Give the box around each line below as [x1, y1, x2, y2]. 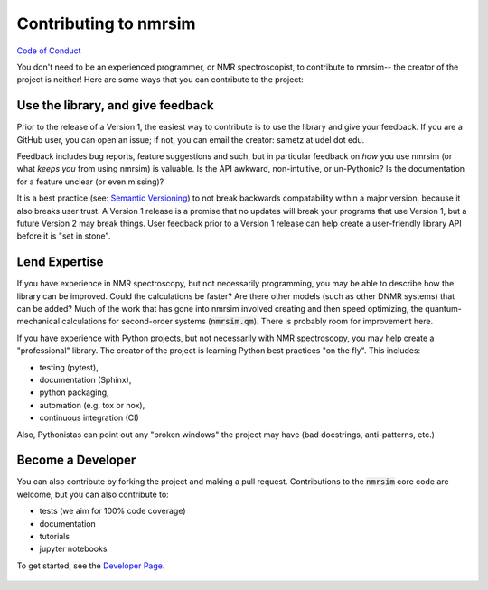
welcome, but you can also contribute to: [16, 489, 169, 500]
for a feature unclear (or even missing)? [16, 176, 164, 187]
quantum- [425, 304, 463, 314]
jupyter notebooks [39, 543, 108, 555]
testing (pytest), [39, 361, 99, 372]
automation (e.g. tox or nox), [39, 399, 145, 410]
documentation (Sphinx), [39, 375, 132, 385]
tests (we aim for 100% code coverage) [39, 506, 186, 517]
